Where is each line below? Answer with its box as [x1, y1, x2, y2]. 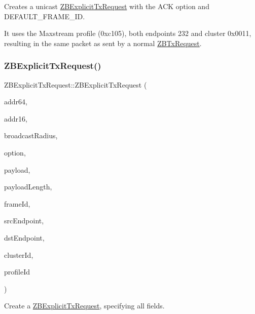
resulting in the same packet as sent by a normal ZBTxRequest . [4, 37, 202, 48]
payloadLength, [4, 181, 52, 192]
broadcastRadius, [4, 130, 58, 141]
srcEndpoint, [4, 215, 44, 226]
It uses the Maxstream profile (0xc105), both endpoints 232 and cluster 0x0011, [4, 28, 251, 38]
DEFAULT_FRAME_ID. [4, 11, 85, 21]
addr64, [4, 96, 27, 107]
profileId [4, 266, 30, 277]
